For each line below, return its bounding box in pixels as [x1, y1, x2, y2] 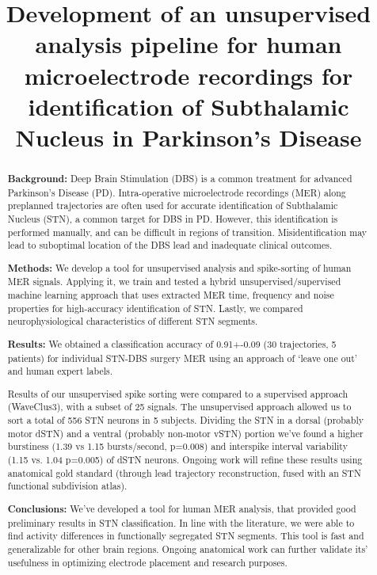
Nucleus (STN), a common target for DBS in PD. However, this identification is [7, 211, 338, 225]
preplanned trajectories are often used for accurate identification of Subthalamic [7, 199, 338, 212]
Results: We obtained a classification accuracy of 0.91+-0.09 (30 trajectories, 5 [7, 337, 337, 351]
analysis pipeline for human [35, 28, 342, 60]
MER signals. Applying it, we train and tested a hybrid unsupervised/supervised [7, 275, 341, 288]
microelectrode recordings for [24, 59, 353, 91]
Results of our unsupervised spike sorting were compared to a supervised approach [7, 387, 348, 400]
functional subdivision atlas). [7, 479, 128, 493]
